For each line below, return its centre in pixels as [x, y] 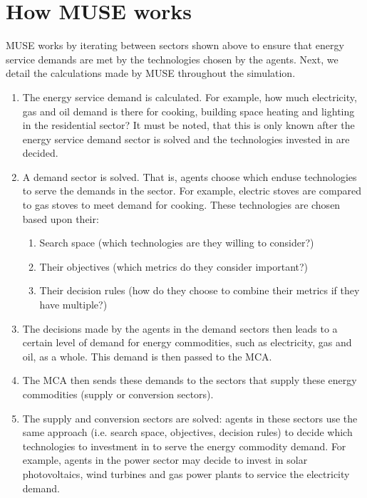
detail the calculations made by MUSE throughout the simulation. [151, 73]
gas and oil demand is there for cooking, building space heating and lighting [188, 111]
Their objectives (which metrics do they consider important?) [174, 266]
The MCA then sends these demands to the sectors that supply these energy [190, 380]
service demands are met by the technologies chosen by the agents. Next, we [172, 59]
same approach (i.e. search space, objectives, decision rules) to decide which [187, 432]
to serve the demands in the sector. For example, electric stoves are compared [192, 191]
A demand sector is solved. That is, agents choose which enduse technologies [190, 176]
